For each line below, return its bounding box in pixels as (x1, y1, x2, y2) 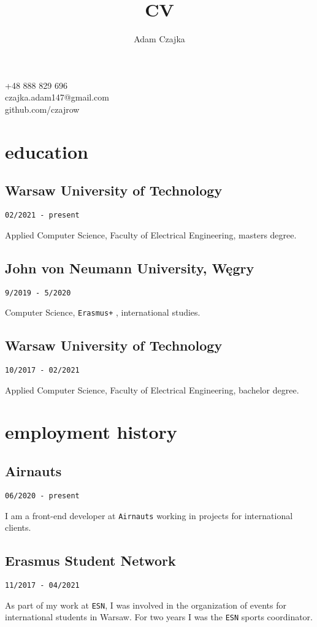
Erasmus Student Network (5, 551, 176, 570)
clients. (5, 521, 31, 534)
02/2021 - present (5, 211, 80, 220)
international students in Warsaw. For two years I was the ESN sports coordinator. (5, 610, 313, 623)
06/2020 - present (5, 491, 80, 500)
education (5, 139, 88, 164)
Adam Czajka (134, 32, 185, 45)
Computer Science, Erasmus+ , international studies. (5, 306, 201, 319)
